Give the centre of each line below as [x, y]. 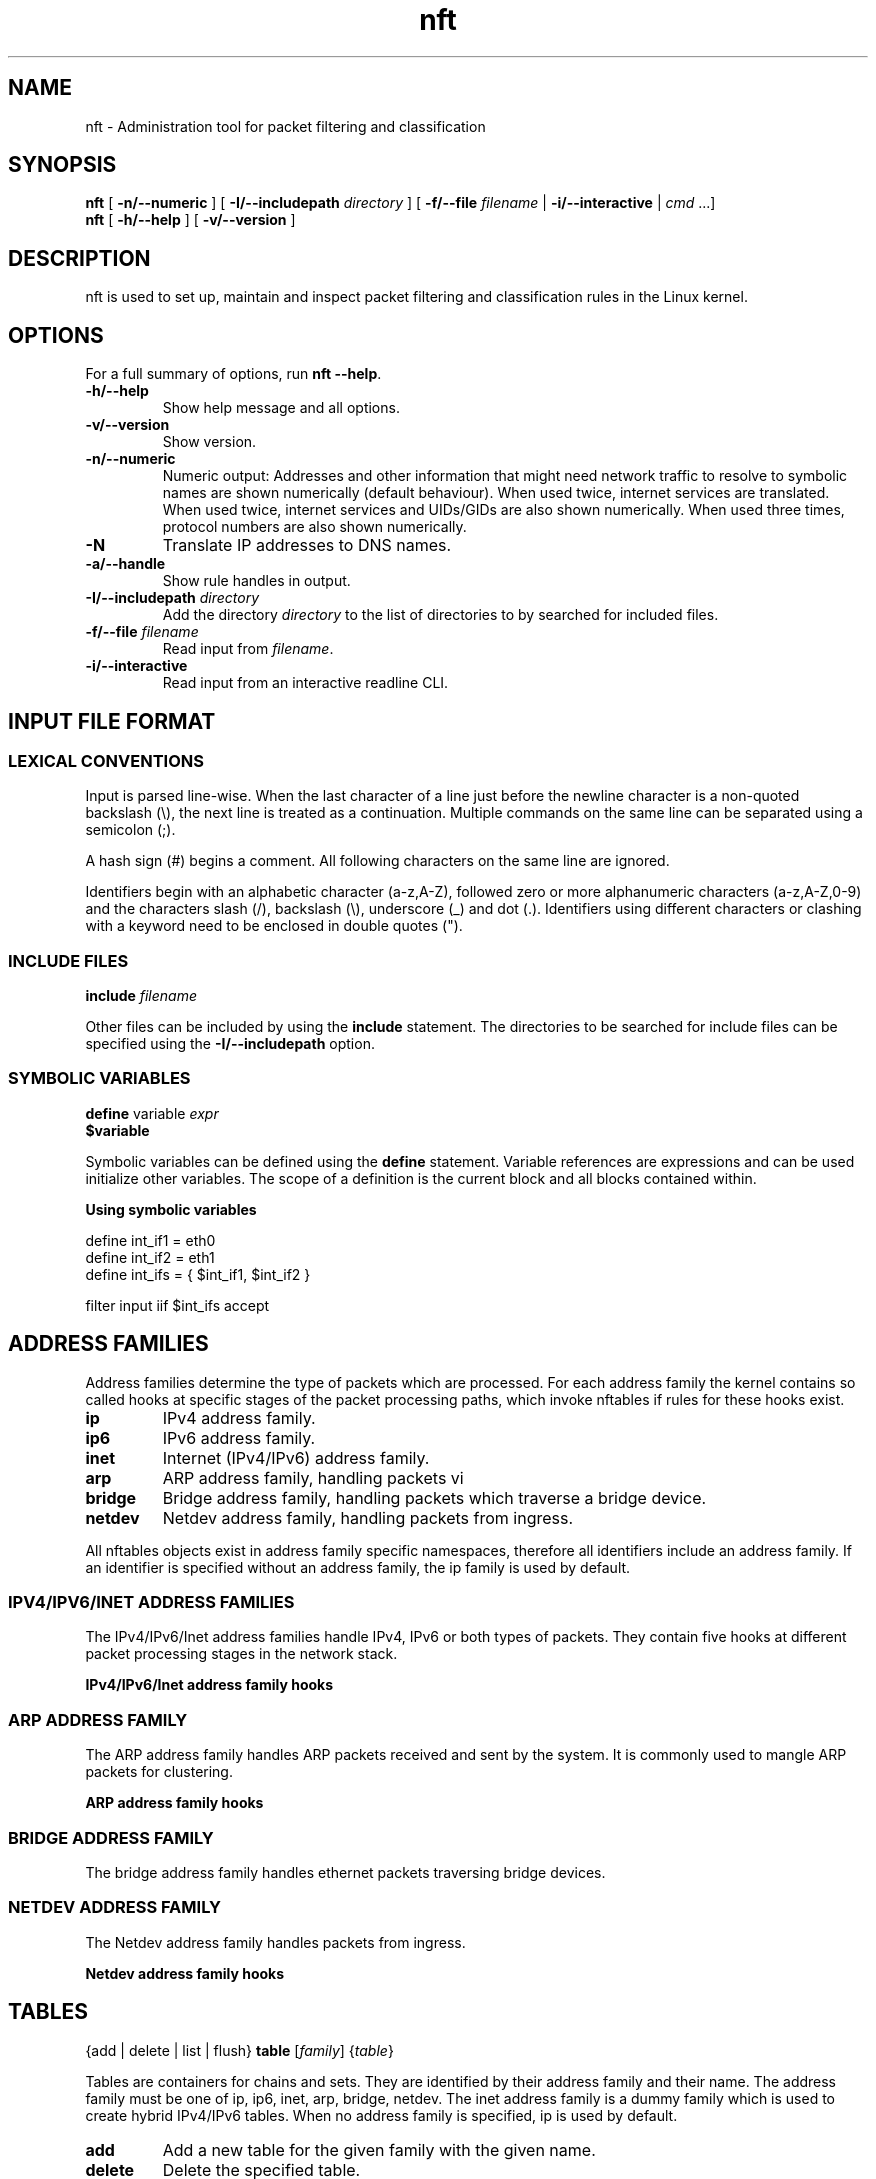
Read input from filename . [248, 649]
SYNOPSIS [62, 165]
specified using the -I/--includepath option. [230, 1044]
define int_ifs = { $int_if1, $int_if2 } [198, 1274]
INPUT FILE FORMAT [112, 721]
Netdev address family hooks [185, 1973]
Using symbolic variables [171, 1209]
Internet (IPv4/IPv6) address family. [296, 1457]
